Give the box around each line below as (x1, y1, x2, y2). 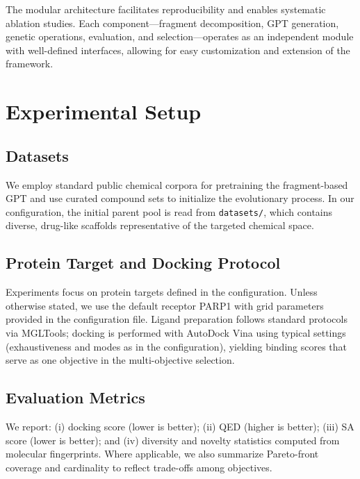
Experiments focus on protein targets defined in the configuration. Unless (6, 285, 318, 299)
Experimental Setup (6, 97, 202, 126)
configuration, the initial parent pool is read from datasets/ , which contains (6, 204, 333, 219)
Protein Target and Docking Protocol (6, 252, 281, 274)
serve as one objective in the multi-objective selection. (6, 353, 235, 367)
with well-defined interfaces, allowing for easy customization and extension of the (6, 42, 350, 57)
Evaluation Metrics (6, 387, 145, 408)
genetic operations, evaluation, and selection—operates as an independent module (6, 29, 354, 44)
